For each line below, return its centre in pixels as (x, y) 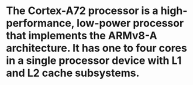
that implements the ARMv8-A (82, 36)
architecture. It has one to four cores (96, 48)
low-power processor (130, 23)
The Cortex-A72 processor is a (82, 11)
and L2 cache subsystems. (73, 73)
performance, (40, 23)
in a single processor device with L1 (94, 61)
